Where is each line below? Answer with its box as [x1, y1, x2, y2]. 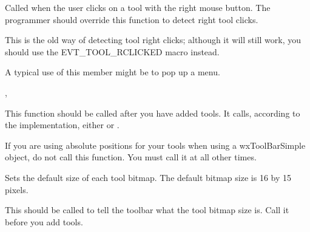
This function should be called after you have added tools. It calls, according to [5, 106, 300, 119]
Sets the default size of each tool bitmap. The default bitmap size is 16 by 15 [5, 171, 291, 183]
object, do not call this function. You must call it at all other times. [5, 151, 257, 163]
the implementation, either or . [5, 118, 120, 131]
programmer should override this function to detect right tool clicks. [5, 13, 258, 26]
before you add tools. [5, 215, 83, 228]
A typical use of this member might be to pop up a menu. [5, 66, 220, 78]
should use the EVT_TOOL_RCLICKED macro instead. [5, 45, 220, 58]
